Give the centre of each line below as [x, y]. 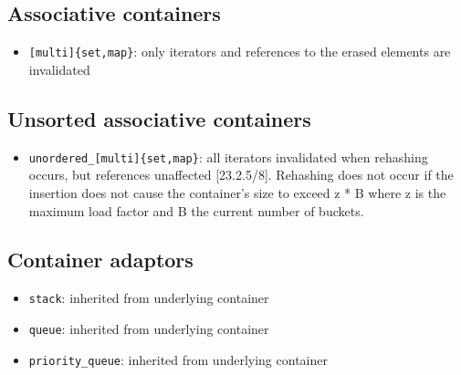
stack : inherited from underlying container [149, 298]
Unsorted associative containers [159, 118]
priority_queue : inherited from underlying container [178, 359]
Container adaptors [100, 260]
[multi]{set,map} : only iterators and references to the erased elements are [240, 52]
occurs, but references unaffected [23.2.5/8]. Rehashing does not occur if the [241, 175]
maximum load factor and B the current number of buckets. [196, 210]
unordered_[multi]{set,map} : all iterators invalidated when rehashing [228, 156]
